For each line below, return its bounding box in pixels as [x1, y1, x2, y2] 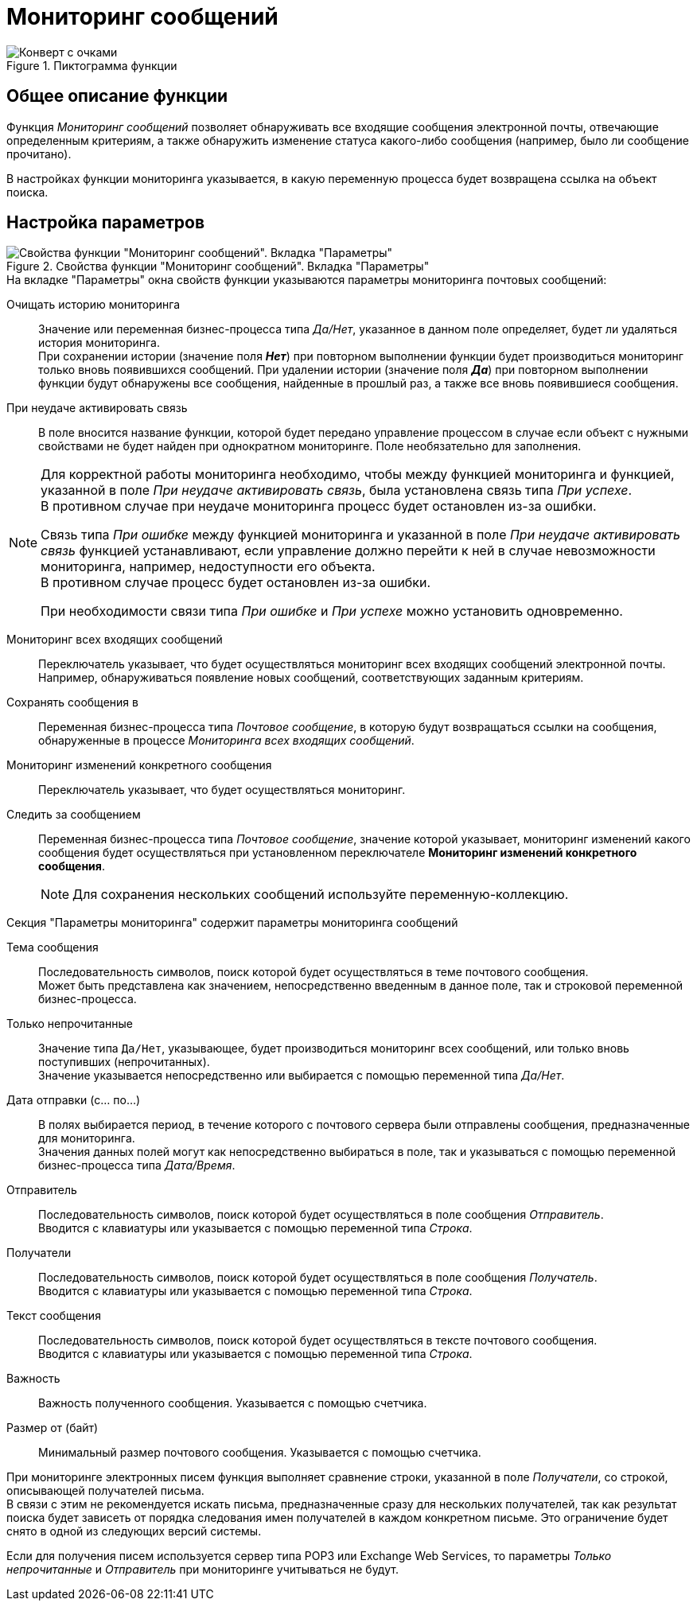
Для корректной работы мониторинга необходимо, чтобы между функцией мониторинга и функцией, [41, 466, 675, 483]
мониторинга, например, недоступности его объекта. [41, 558, 376, 575]
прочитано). [6, 146, 72, 161]
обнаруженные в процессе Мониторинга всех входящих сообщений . [38, 733, 415, 748]
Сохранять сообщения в [6, 695, 138, 710]
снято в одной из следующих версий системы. [6, 1524, 262, 1539]
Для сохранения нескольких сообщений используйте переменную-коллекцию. [72, 886, 569, 903]
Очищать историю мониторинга [6, 298, 181, 312]
